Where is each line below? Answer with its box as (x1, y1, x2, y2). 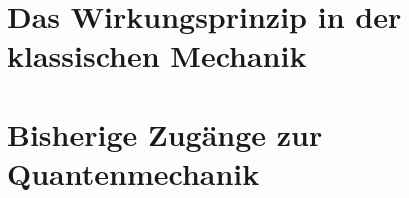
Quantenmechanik (7, 152, 260, 193)
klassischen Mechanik (7, 35, 307, 76)
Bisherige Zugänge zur (7, 113, 323, 154)
